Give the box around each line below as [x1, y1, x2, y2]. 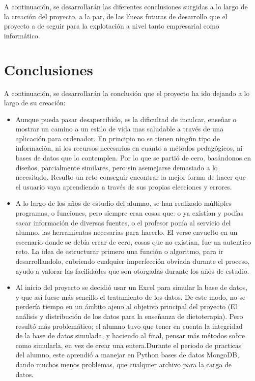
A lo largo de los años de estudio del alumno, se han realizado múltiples [15, 198, 231, 208]
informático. [4, 30, 40, 40]
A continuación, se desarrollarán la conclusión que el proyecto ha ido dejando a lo [4, 88, 250, 98]
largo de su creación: [4, 97, 66, 108]
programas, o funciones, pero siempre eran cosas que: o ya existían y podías [15, 208, 243, 218]
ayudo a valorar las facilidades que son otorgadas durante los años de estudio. [15, 265, 249, 276]
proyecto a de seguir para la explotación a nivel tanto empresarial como [4, 21, 219, 31]
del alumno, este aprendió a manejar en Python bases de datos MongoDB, [15, 349, 239, 360]
